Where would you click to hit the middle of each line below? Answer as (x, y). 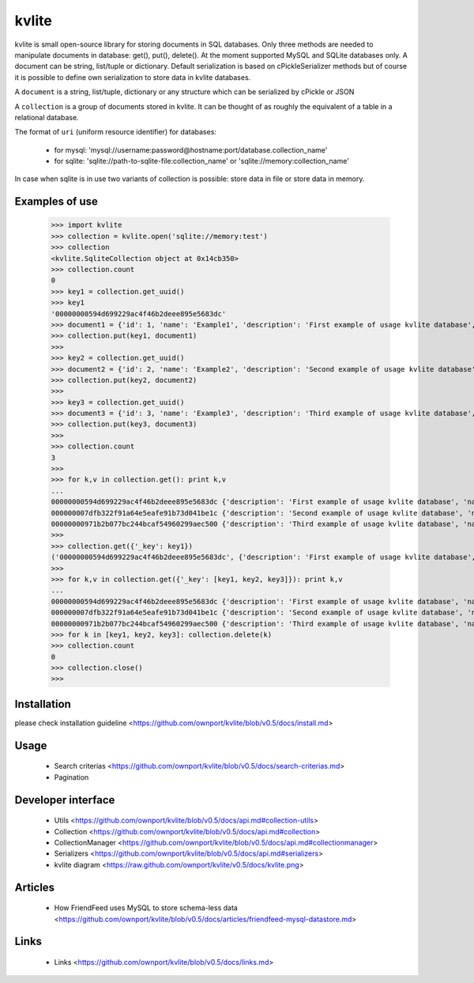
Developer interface (65, 800)
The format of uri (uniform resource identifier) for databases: (116, 132)
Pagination (71, 777)
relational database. (47, 117)
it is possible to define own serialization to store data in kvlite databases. (133, 77)
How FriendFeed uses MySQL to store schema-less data (146, 908)
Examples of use (56, 202)
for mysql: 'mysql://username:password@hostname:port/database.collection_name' (191, 149)
